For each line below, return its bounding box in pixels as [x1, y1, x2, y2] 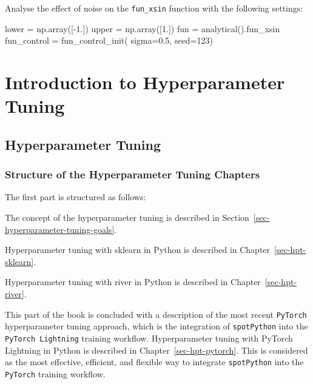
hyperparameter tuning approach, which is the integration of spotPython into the [5, 320, 308, 332]
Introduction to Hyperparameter [5, 70, 285, 95]
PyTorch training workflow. [5, 367, 106, 380]
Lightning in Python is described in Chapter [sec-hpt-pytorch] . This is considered [5, 343, 308, 356]
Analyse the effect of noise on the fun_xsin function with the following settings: [5, 2, 303, 14]
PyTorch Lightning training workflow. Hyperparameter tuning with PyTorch [5, 331, 293, 344]
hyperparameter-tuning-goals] [5, 223, 115, 235]
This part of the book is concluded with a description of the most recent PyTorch [5, 308, 307, 320]
